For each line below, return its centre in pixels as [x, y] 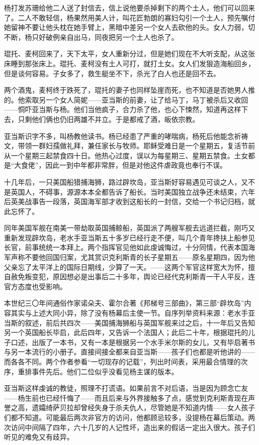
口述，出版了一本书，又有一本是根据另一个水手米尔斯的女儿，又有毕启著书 [133, 342]
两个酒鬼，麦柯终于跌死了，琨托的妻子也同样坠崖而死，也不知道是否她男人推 [129, 90]
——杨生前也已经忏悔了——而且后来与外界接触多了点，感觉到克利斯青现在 [126, 397]
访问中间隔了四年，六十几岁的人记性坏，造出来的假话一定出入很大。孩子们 [133, 427]
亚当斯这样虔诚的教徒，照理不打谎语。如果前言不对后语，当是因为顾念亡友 [126, 388]
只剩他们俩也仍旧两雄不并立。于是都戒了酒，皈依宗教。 [108, 119]
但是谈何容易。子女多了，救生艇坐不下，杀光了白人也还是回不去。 [112, 73]
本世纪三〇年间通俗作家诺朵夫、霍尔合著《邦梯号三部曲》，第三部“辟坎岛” [124, 303]
